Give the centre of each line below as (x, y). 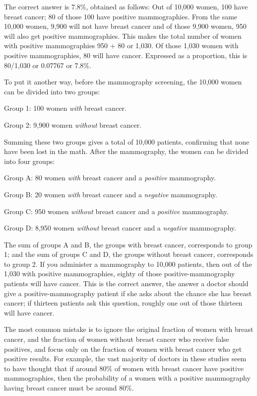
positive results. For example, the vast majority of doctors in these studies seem (125, 358)
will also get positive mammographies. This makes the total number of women (123, 36)
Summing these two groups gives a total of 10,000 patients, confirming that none (127, 141)
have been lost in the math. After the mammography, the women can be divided (126, 151)
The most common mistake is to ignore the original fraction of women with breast (129, 329)
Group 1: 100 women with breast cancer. (65, 108)
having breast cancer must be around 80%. (69, 388)
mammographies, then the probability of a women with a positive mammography (127, 378)
